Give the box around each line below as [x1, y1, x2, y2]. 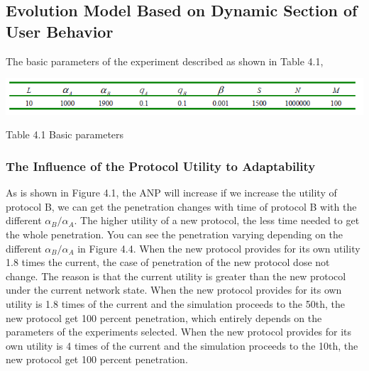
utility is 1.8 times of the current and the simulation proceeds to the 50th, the [6, 297, 345, 311]
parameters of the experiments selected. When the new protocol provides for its [6, 324, 352, 339]
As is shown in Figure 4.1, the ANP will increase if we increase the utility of [6, 185, 337, 200]
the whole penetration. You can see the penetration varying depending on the [6, 227, 343, 242]
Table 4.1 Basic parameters [6, 127, 124, 142]
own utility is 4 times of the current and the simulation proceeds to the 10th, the [6, 338, 358, 353]
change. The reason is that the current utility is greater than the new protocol [6, 268, 346, 283]
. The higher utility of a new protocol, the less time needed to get [74, 213, 360, 228]
